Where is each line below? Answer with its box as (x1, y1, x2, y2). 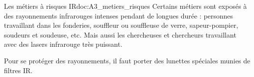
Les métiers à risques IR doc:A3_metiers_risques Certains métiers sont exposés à (4, 1, 247, 11)
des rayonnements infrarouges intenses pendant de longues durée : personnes (4, 10, 233, 20)
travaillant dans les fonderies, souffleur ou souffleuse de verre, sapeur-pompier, (4, 20, 238, 30)
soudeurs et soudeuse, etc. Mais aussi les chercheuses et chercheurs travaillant (4, 29, 236, 39)
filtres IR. (4, 65, 33, 75)
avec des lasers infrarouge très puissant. (4, 39, 123, 49)
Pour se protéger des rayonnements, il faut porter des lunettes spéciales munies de (4, 55, 251, 65)
